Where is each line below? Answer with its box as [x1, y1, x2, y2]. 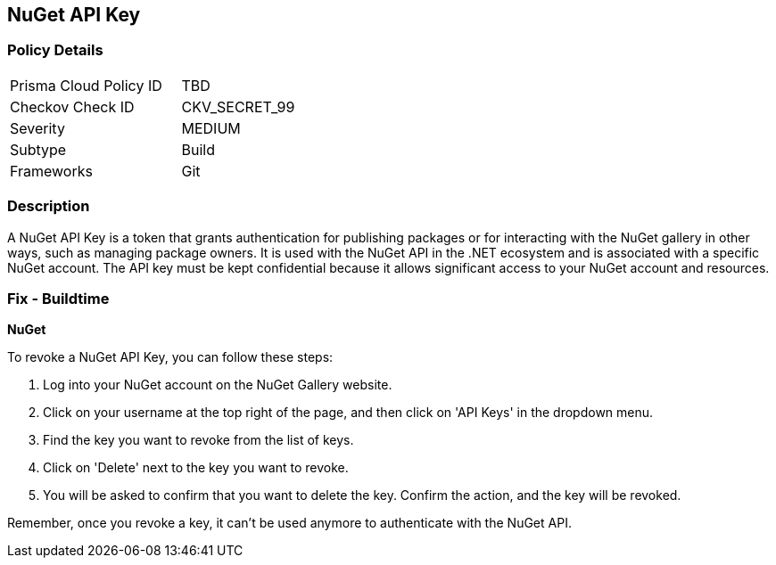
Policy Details [7, 41, 103, 60]
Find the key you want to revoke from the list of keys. [43, 432, 354, 448]
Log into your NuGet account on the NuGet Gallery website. [43, 377, 392, 393]
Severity [10, 119, 65, 137]
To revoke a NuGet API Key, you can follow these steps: [7, 349, 334, 365]
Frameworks [10, 161, 93, 180]
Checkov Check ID [10, 97, 135, 116]
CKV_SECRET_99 [181, 97, 295, 116]
